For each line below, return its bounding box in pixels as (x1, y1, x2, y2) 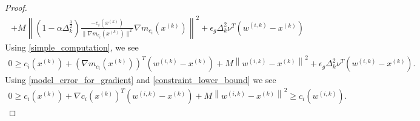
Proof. (5, 1, 27, 13)
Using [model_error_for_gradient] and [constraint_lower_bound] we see (5, 73, 276, 86)
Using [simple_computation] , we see (5, 41, 139, 54)
